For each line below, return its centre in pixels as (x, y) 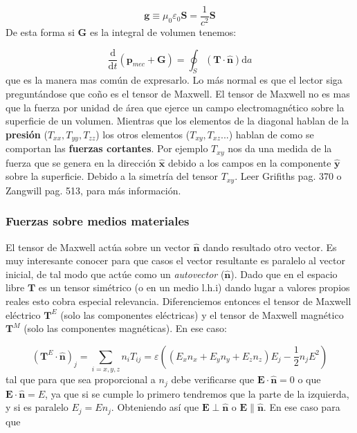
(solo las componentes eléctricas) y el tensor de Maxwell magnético (202, 314)
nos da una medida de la (280, 148)
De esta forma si (40, 32)
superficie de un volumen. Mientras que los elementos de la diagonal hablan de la (177, 121)
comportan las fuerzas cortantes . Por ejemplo (107, 148)
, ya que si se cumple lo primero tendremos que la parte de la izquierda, (197, 393)
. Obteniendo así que (155, 407)
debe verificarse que (213, 379)
